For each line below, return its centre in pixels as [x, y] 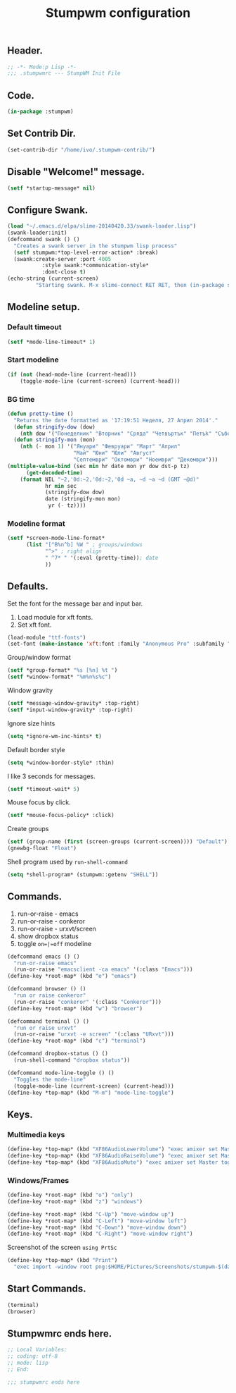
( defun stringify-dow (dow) [55, 427]
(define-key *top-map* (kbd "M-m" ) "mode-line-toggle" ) [91, 1093]
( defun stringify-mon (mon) [55, 440]
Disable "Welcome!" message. [76, 172]
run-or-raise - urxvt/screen [57, 928]
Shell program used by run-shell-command [68, 862]
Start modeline [33, 360]
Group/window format [39, 658]
